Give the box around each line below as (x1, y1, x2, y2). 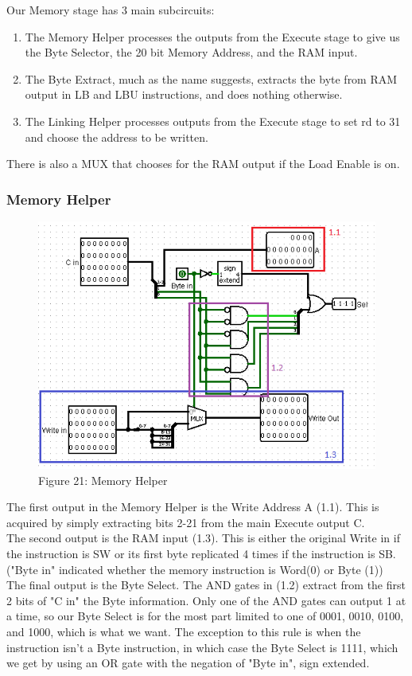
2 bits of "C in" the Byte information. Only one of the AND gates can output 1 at (6, 592, 406, 608)
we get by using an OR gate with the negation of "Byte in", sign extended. (6, 655, 370, 671)
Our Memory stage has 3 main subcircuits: (6, 2, 215, 18)
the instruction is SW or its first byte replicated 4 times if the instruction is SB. (6, 545, 396, 561)
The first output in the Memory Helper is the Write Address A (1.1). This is (6, 498, 379, 515)
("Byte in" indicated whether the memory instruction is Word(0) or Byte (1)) (6, 561, 383, 577)
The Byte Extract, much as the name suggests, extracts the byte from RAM (25, 70, 398, 87)
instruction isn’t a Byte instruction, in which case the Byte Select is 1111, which (6, 639, 398, 655)
